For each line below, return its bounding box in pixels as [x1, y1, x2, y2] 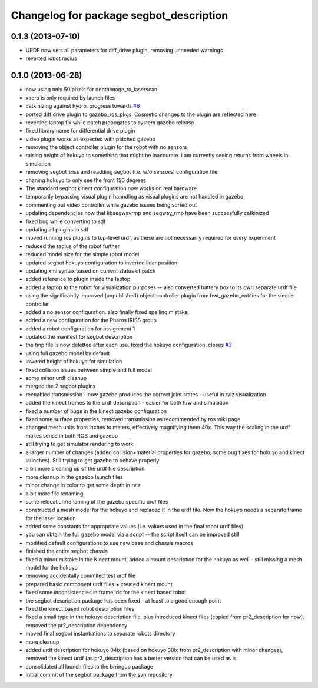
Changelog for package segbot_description [11, 9, 228, 22]
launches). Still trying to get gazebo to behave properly [25, 457, 160, 464]
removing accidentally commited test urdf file [25, 572, 136, 580]
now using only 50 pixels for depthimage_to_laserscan [25, 86, 158, 93]
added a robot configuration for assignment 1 [25, 325, 135, 332]
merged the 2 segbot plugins [25, 383, 96, 390]
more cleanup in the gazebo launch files [25, 473, 123, 480]
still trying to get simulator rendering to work [25, 441, 134, 448]
